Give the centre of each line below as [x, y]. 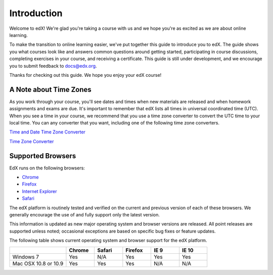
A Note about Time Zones [51, 89]
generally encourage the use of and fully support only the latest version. [85, 215]
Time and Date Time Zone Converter [48, 132]
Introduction [36, 13]
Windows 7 [26, 257]
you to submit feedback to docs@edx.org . [53, 66]
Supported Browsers [43, 156]
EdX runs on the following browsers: [47, 168]
